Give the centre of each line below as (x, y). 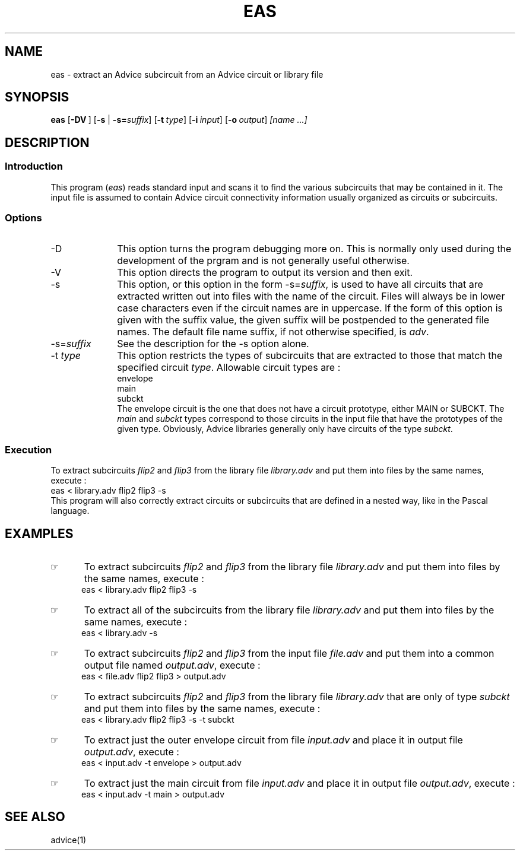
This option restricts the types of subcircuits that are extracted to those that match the (310, 356)
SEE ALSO (35, 817)
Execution (28, 449)
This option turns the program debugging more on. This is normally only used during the (314, 249)
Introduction (34, 166)
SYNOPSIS (37, 97)
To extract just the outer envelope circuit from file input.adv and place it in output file (273, 740)
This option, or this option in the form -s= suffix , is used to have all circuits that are (300, 285)
